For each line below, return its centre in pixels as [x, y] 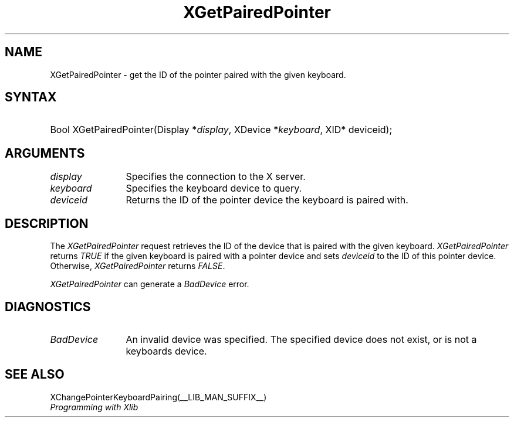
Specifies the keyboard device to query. [214, 188]
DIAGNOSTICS [48, 307]
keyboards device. [166, 351]
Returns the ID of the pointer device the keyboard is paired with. [267, 200]
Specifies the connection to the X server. [216, 177]
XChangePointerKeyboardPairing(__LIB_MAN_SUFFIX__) [158, 397]
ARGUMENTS [45, 153]
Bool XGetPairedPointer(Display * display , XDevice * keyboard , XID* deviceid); [221, 130]
